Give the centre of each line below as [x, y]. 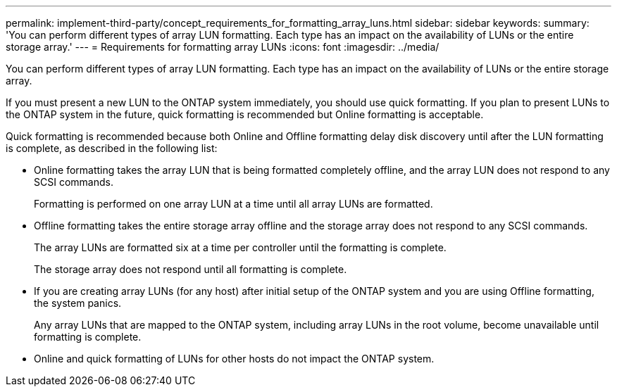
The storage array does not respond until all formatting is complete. [191, 269]
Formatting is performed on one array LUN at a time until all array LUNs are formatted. [233, 204]
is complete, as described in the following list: [112, 148]
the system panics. [78, 303]
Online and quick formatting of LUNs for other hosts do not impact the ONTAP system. [234, 359]
